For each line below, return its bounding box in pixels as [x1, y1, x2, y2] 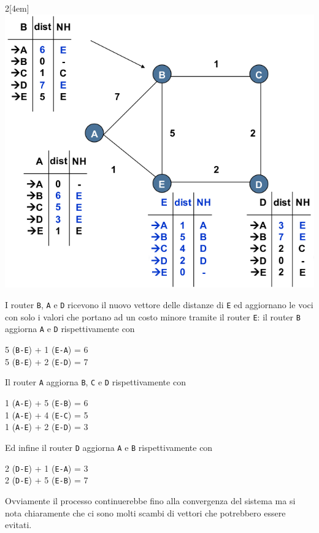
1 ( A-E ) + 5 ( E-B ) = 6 [5, 396, 88, 409]
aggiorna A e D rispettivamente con [5, 322, 135, 335]
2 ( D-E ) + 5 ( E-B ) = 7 [5, 474, 88, 486]
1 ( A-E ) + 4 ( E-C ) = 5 [5, 408, 88, 421]
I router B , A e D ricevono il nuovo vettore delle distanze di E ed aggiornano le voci [5, 298, 313, 311]
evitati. [5, 518, 32, 531]
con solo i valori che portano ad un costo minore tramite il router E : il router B [5, 310, 301, 323]
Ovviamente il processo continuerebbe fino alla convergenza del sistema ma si [5, 494, 296, 507]
